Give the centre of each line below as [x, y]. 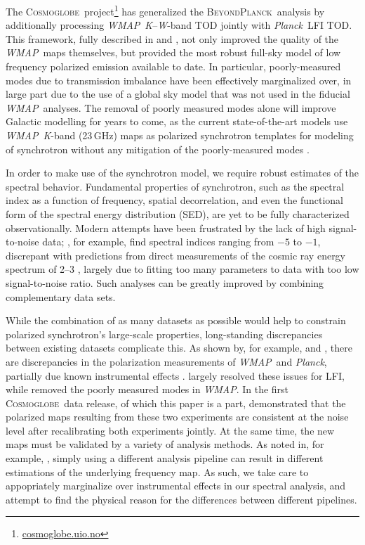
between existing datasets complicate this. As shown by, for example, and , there [179, 348]
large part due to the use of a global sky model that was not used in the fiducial [178, 94]
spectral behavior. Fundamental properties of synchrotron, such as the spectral [175, 186]
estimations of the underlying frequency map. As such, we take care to [157, 472]
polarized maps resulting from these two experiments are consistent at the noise [177, 417]
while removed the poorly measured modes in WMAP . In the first [147, 389]
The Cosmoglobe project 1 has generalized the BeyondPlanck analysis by [165, 10]
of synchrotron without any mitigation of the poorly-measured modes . [158, 149]
